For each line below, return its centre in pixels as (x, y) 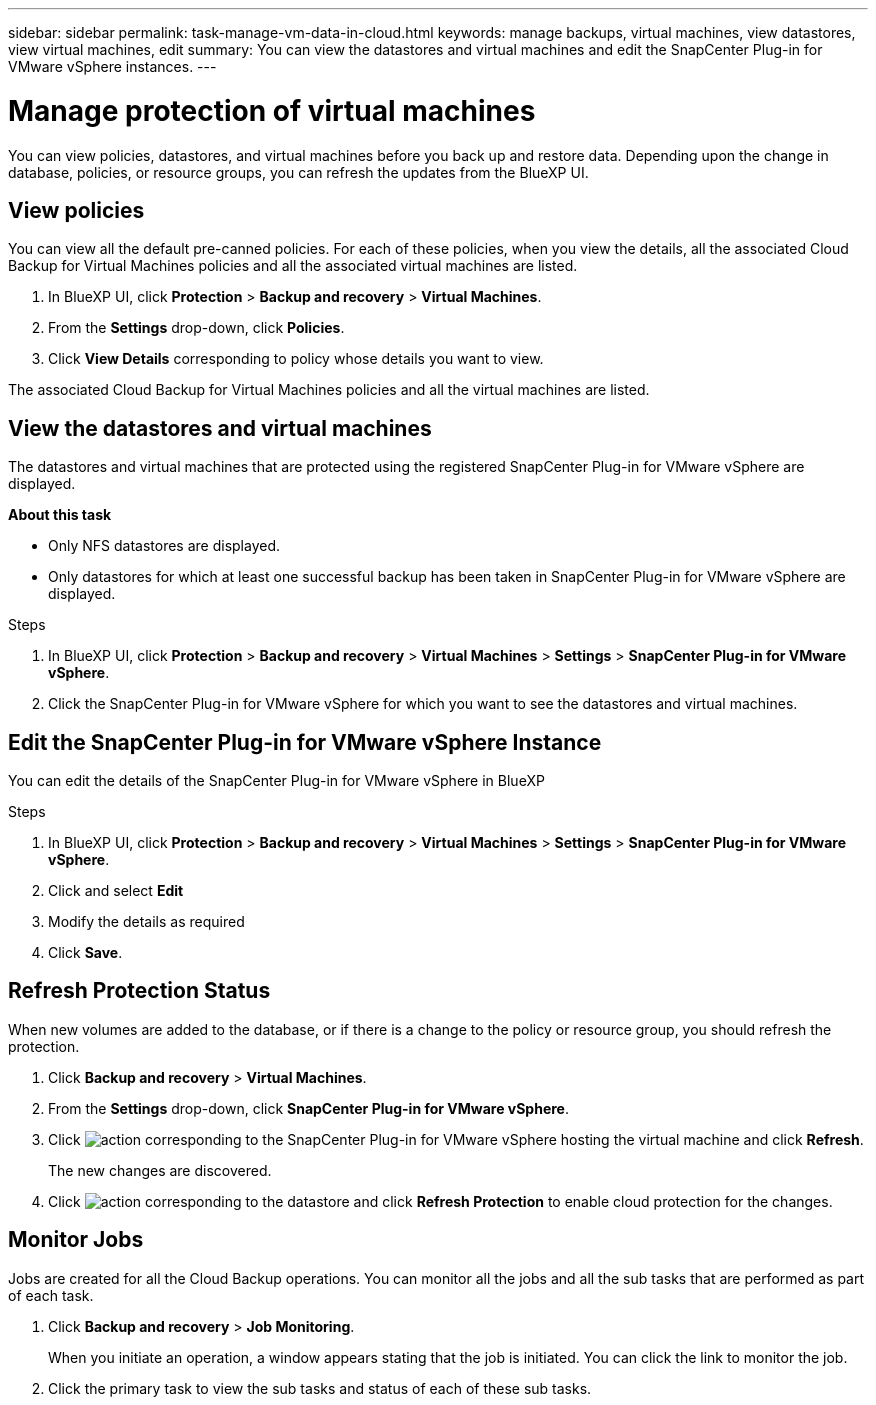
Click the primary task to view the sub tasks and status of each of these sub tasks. (320, 1388)
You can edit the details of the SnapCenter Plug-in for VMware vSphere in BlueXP (276, 781)
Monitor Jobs (76, 1240)
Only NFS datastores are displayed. (164, 546)
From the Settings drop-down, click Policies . (196, 328)
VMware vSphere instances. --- (112, 66)
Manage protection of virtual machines (272, 110)
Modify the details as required (146, 922)
